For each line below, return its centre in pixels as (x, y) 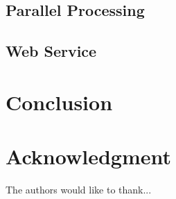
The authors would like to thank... (79, 190)
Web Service (51, 51)
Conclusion (59, 102)
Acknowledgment (88, 156)
